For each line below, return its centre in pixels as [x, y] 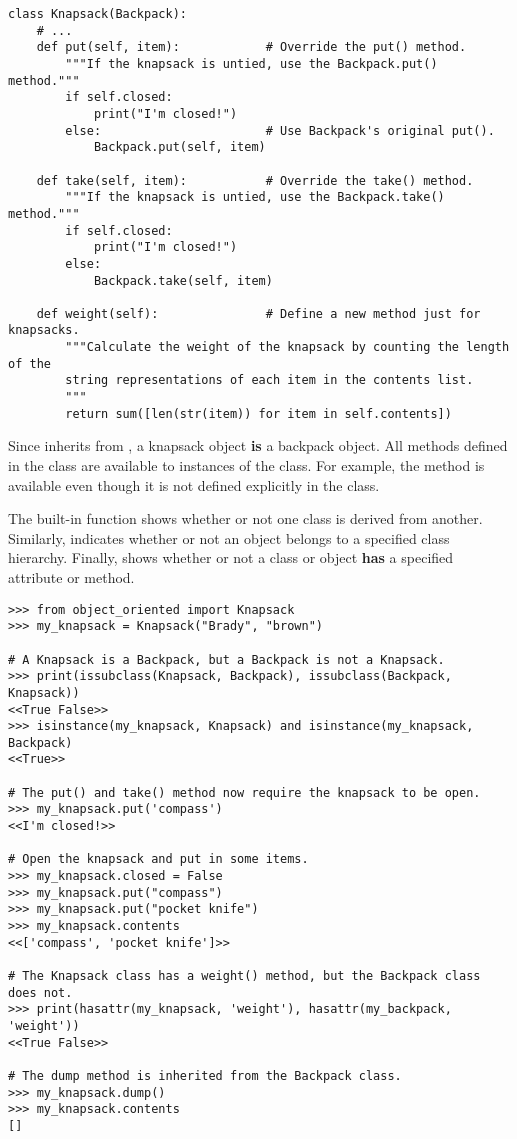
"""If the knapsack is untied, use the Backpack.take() [255, 197]
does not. [40, 992]
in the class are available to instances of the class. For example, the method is [246, 465]
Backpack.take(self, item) [183, 280]
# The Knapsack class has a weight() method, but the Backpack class [244, 976]
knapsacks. [44, 330]
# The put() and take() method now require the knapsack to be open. [244, 792]
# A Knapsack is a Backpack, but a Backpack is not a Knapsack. [226, 659]
